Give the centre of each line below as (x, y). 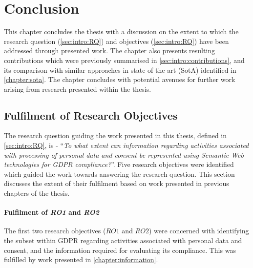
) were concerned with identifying (199, 231)
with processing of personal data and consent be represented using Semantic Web (124, 155)
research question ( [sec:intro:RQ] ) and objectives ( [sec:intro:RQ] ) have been (116, 41)
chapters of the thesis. (37, 193)
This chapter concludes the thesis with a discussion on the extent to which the (121, 31)
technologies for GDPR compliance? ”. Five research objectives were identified (119, 164)
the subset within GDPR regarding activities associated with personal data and (123, 240)
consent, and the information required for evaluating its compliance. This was (120, 250)
